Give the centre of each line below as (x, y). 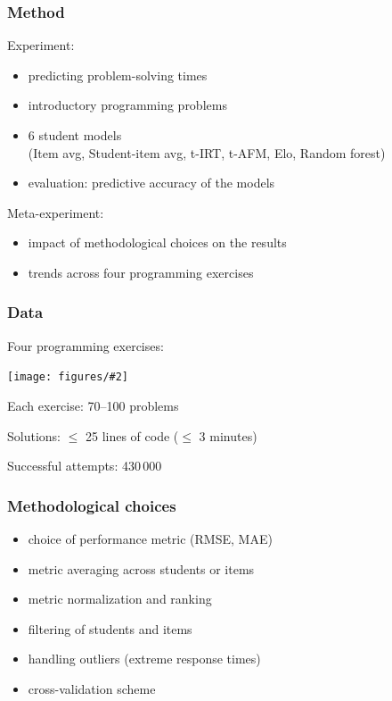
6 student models (75, 135)
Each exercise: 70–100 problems (93, 406)
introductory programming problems (127, 105)
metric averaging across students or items (141, 568)
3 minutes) (228, 435)
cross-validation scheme (92, 688)
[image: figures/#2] (68, 377)
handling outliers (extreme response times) (144, 659)
